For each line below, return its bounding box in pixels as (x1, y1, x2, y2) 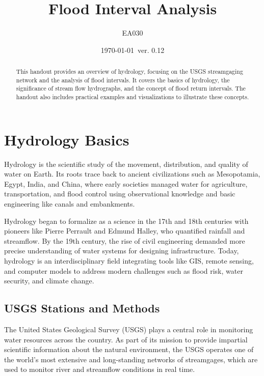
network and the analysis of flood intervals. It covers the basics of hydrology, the (16, 75, 230, 84)
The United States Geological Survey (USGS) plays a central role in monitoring (4, 324, 253, 334)
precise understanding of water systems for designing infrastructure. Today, (4, 245, 239, 256)
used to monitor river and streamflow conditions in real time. (4, 364, 195, 374)
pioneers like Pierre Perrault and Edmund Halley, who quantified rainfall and (4, 225, 245, 236)
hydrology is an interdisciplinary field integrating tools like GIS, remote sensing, (4, 255, 254, 266)
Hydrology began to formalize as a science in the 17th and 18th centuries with (4, 215, 249, 226)
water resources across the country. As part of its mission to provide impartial (4, 334, 248, 344)
